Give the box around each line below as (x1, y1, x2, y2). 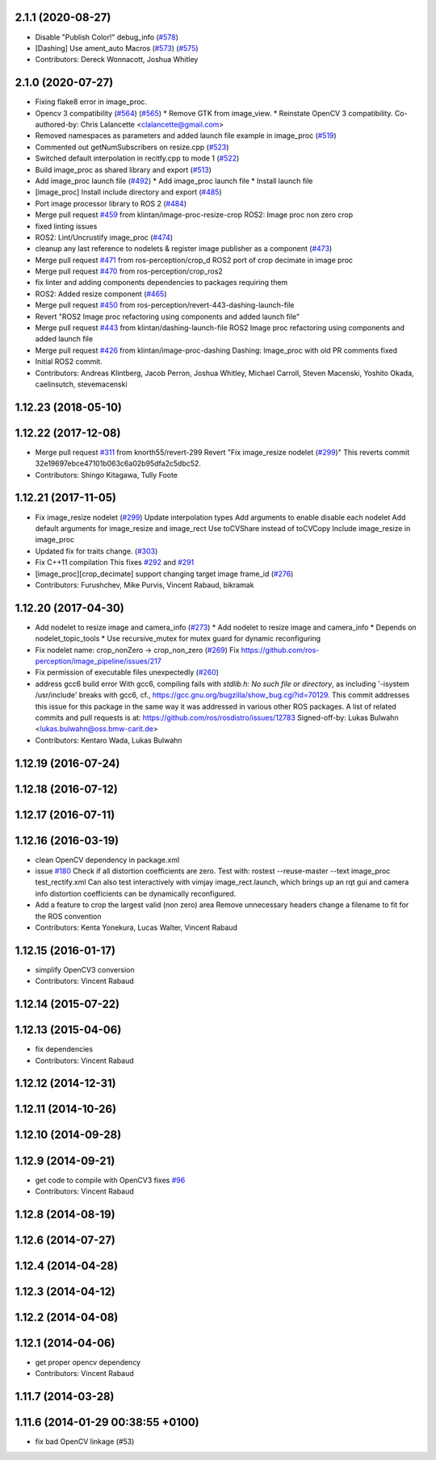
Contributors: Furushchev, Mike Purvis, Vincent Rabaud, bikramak (35, 579, 254, 589)
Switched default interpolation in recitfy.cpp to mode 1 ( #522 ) (35, 153, 240, 163)
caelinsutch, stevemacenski (35, 379, 128, 389)
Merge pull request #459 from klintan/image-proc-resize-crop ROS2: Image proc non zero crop (35, 210, 354, 220)
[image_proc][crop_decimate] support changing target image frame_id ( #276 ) (35, 569, 294, 579)
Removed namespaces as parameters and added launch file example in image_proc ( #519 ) (35, 131, 337, 140)
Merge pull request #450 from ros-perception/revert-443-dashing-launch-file (35, 300, 295, 310)
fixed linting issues (35, 221, 98, 231)
